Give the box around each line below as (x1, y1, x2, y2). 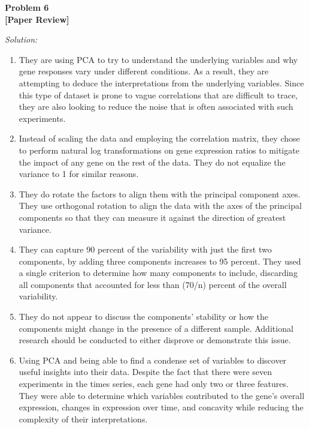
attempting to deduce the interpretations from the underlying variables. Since (19, 76, 304, 89)
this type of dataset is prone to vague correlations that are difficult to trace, (19, 88, 298, 101)
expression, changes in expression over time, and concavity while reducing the (19, 401, 304, 413)
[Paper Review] (5, 13, 69, 25)
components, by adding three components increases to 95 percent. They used (19, 254, 301, 267)
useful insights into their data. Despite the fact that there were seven (19, 365, 272, 378)
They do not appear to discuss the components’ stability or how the (19, 310, 268, 323)
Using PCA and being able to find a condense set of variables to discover (19, 353, 287, 366)
